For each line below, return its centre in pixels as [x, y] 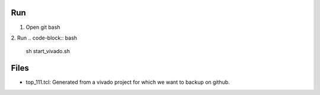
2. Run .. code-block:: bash [44, 38]
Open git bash [43, 27]
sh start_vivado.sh [48, 51]
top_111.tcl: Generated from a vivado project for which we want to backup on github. [128, 82]
